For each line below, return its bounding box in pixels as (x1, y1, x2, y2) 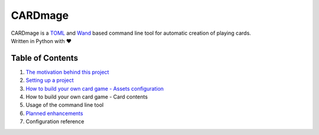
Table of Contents (11, 53, 79, 63)
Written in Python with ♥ (11, 37, 72, 44)
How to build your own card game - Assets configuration (25, 85, 164, 92)
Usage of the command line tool (25, 101, 104, 108)
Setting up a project (25, 77, 74, 84)
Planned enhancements (25, 110, 83, 117)
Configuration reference (25, 118, 84, 125)
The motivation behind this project (25, 68, 109, 75)
